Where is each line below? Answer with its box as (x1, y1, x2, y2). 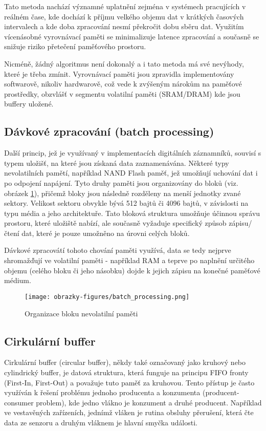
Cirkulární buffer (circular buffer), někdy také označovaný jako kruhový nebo (4, 357, 246, 368)
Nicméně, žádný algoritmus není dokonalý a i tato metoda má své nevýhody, (4, 58, 244, 69)
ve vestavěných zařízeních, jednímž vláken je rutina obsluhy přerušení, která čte (4, 407, 254, 418)
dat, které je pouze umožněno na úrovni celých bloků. (21, 227, 190, 238)
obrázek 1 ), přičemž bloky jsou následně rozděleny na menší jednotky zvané (4, 187, 241, 198)
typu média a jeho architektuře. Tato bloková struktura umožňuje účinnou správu (4, 207, 260, 218)
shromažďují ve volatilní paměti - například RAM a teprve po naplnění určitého (4, 255, 255, 266)
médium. (4, 275, 31, 286)
